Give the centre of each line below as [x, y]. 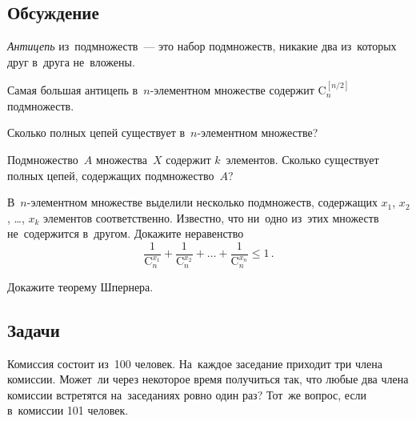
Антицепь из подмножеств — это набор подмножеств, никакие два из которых [202, 46]
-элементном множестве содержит [232, 90]
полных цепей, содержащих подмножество [111, 175]
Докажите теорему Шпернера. [80, 286]
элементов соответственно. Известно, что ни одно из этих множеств [211, 217]
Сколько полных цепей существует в [96, 132]
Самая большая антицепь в [73, 90]
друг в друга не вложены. [71, 61]
